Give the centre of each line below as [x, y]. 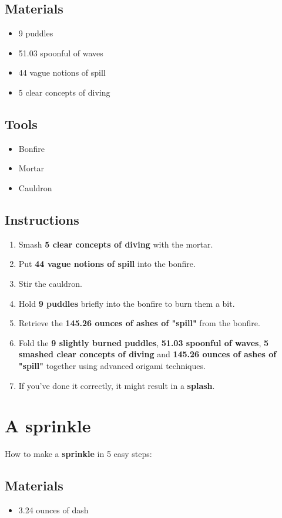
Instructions [42, 219]
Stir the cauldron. [51, 283]
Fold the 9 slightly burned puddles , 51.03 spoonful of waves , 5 [144, 342]
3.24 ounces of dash [53, 510]
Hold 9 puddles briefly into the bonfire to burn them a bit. [127, 303]
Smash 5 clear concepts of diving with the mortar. [116, 244]
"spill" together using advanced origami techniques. [112, 365]
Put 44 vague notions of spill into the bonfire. [107, 264]
